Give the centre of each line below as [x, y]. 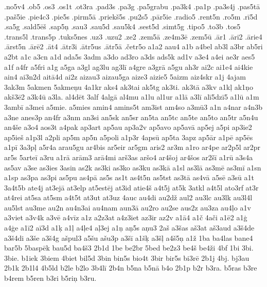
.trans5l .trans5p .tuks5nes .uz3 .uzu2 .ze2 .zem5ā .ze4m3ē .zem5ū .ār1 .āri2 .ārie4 [133, 36]
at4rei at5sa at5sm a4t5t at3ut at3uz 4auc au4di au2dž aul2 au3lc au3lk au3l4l [128, 197]
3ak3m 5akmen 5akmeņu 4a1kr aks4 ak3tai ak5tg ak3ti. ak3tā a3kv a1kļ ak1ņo [129, 87]
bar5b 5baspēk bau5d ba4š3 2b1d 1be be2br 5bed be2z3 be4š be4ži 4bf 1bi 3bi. [129, 248]
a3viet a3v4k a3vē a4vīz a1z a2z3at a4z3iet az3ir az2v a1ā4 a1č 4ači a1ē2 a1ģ [126, 217]
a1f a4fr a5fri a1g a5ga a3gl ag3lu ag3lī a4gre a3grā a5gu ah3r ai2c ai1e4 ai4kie [129, 66]
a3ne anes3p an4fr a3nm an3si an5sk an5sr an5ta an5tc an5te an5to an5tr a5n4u [131, 117]
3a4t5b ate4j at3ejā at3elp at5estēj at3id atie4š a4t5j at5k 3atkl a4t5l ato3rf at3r [131, 187]
